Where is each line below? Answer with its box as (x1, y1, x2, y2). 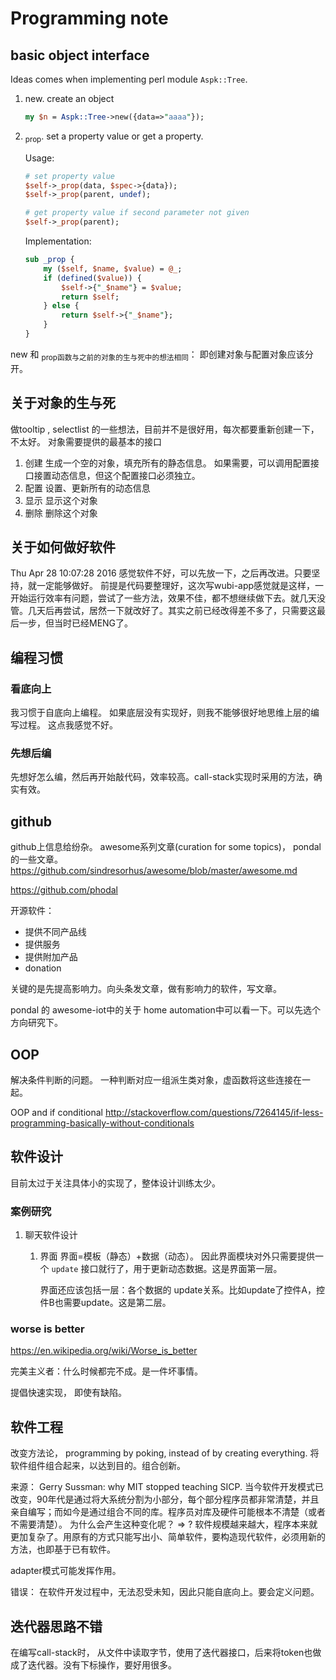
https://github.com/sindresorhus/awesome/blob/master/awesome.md (10, 865, 298, 877)
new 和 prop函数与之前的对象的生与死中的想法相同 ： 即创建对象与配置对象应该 (10, 348, 305, 362)
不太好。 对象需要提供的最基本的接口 (10, 435, 162, 447)
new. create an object (24, 93, 115, 104)
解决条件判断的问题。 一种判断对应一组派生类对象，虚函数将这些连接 (10, 1073, 293, 1086)
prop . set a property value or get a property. (24, 130, 204, 144)
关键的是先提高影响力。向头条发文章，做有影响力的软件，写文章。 (10, 983, 282, 995)
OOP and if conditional (10, 1106, 103, 1118)
